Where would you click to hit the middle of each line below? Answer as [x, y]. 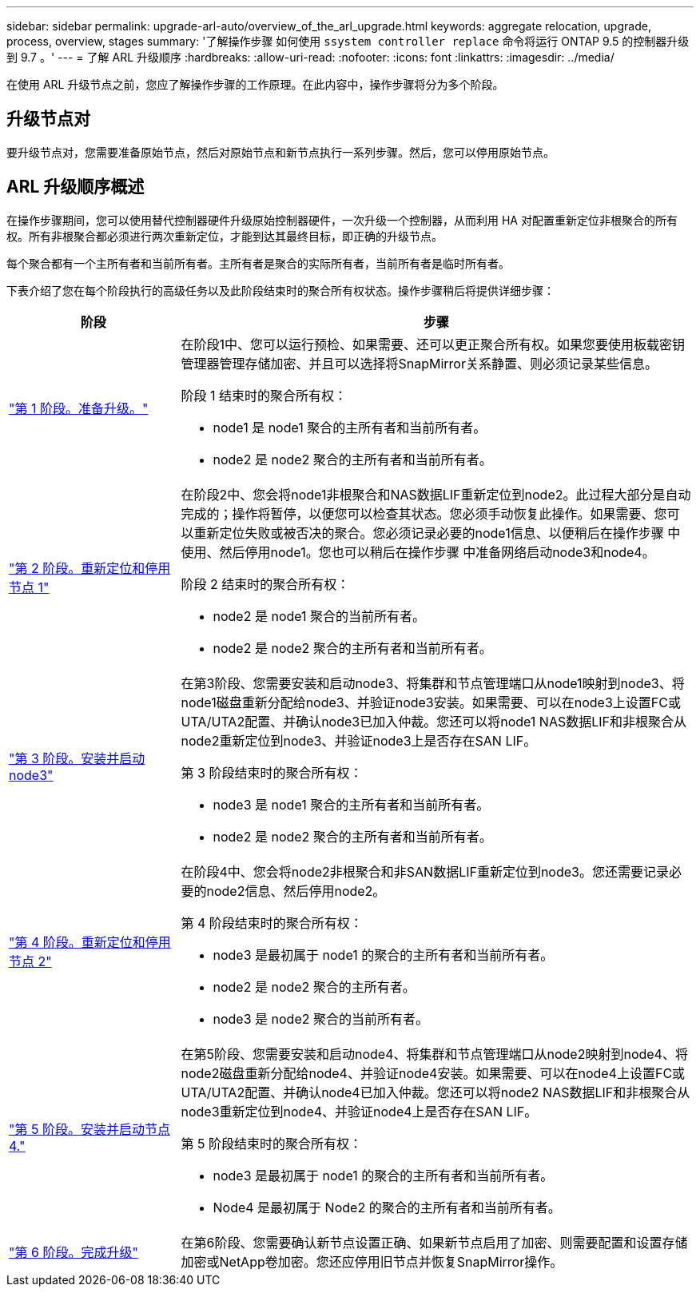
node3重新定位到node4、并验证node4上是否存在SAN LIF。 [359, 1111]
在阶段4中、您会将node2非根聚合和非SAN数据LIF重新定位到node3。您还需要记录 [425, 871]
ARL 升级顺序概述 [76, 187]
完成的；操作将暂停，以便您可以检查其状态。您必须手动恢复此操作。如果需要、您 [424, 513]
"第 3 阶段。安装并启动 [77, 758]
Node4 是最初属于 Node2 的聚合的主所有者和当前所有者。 [387, 1207]
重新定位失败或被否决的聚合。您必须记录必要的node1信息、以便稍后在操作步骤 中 [437, 533]
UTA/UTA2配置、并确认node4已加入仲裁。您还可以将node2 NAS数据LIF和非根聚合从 [436, 1092]
